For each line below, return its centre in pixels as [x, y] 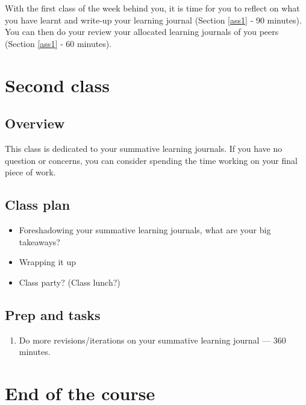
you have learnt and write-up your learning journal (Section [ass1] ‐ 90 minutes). [153, 20]
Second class [57, 85]
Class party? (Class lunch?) [70, 282]
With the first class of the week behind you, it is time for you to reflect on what [152, 8]
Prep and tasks [53, 314]
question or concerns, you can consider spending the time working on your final [151, 160]
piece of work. [30, 172]
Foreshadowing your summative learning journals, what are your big [145, 229]
